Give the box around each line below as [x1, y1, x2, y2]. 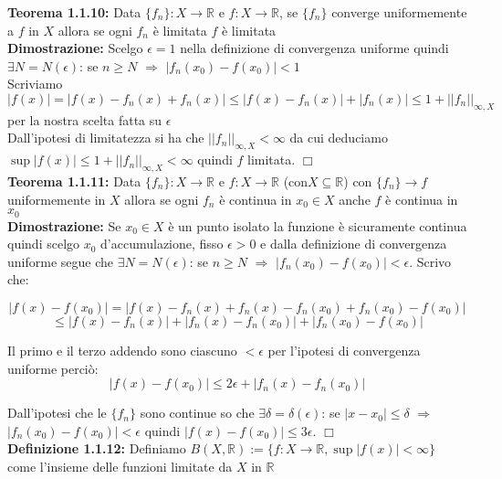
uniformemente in [7, 189, 106, 208]
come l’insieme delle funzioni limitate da [7, 456, 233, 475]
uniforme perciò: [7, 358, 99, 378]
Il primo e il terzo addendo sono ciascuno [7, 340, 237, 359]
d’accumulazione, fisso [100, 234, 224, 253]
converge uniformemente [331, 3, 467, 21]
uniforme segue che [7, 251, 113, 271]
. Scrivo [409, 251, 452, 271]
